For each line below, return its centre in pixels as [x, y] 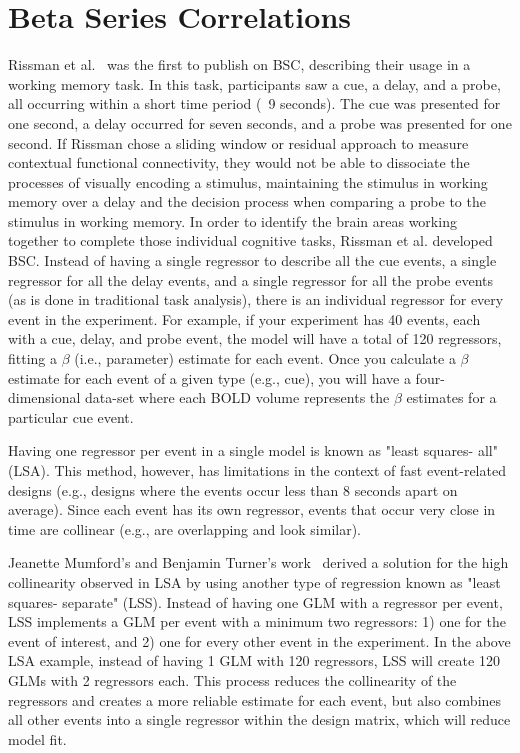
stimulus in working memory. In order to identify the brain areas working [232, 220]
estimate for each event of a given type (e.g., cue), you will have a [209, 377]
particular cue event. [71, 416]
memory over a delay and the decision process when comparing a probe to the [247, 201]
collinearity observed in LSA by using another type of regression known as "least [254, 581]
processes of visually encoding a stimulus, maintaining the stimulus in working [248, 181]
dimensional [44, 397]
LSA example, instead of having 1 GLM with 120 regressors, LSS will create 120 [254, 660]
